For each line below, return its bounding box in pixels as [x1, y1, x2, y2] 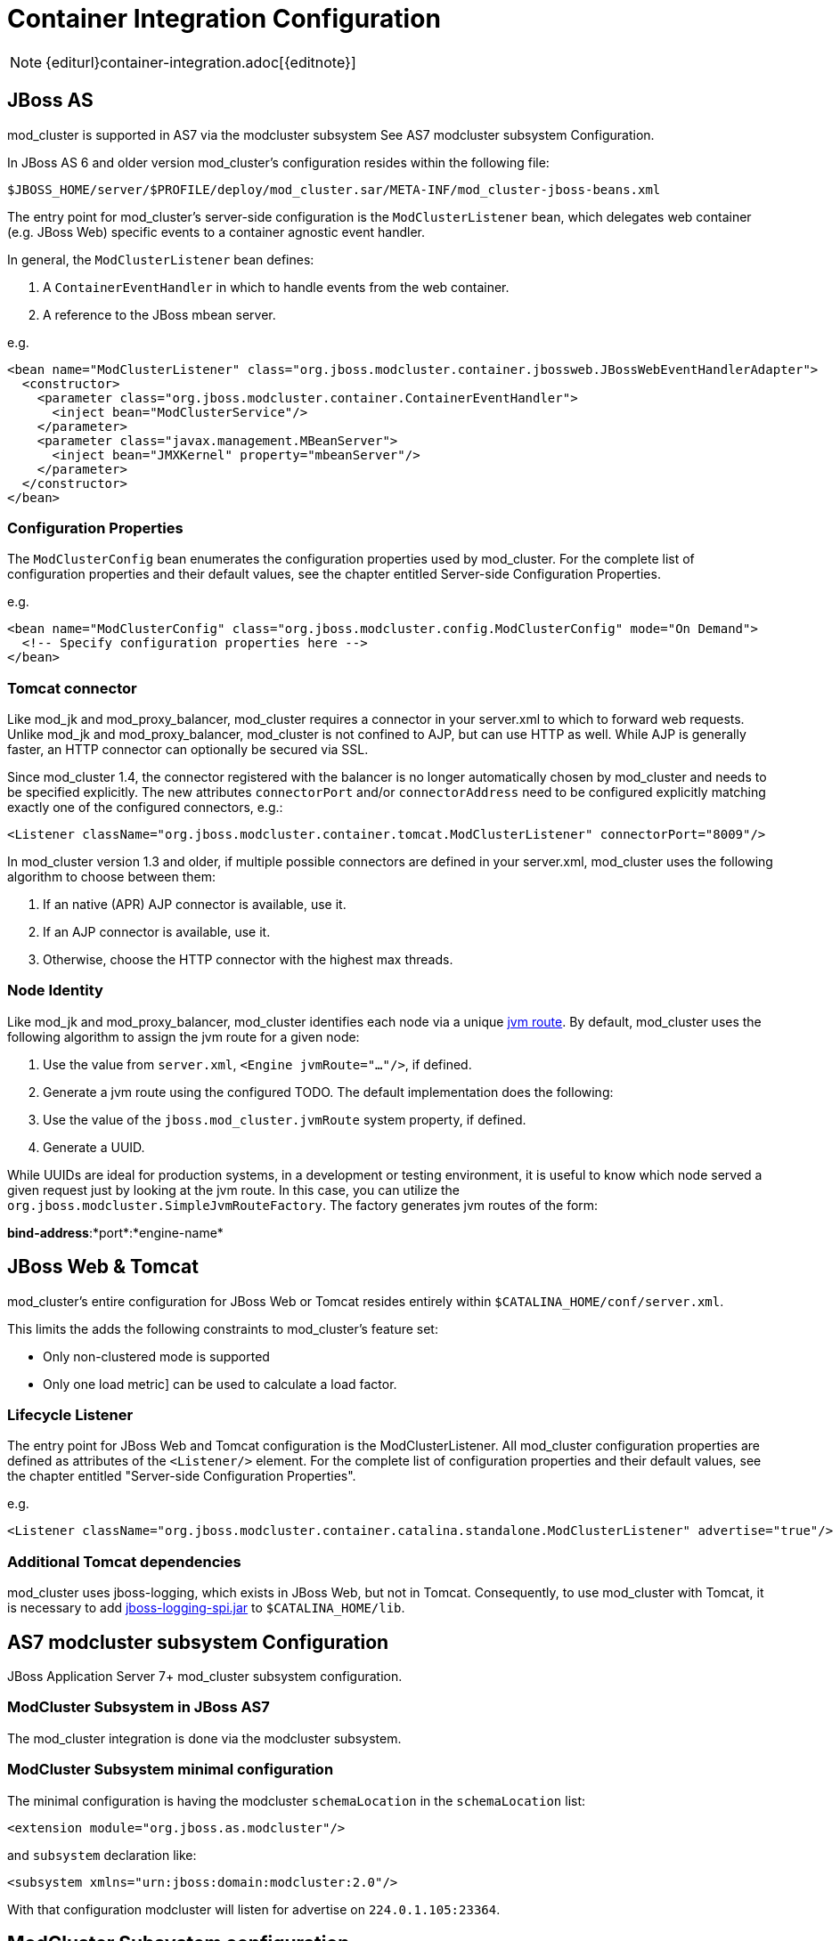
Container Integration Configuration [7, 4, 441, 34]
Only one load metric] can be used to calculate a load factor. [43, 1376, 397, 1392]
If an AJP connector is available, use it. [43, 924, 271, 940]
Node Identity [7, 981, 103, 1000]
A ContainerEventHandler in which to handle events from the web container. [43, 279, 510, 295]
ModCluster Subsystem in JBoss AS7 [7, 1698, 270, 1717]
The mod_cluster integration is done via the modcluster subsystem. [7, 1730, 402, 1746]
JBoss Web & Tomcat [7, 1255, 199, 1279]
